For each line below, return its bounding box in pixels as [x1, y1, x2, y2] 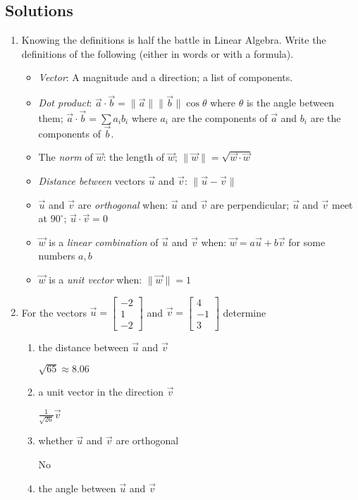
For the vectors [21, 305, 87, 319]
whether [38, 433, 73, 448]
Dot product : [38, 95, 92, 110]
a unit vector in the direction [38, 384, 164, 398]
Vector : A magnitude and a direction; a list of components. [38, 70, 293, 85]
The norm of [38, 150, 93, 164]
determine [223, 305, 266, 319]
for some [288, 234, 326, 249]
